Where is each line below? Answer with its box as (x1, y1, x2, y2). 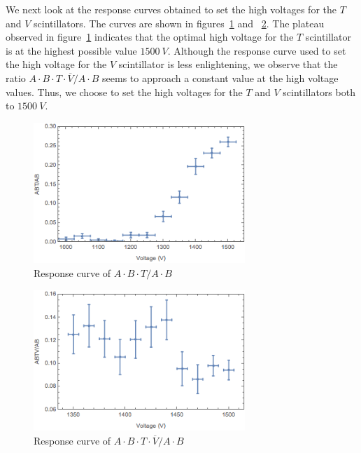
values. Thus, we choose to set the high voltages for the (6, 84, 243, 99)
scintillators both (283, 84, 355, 99)
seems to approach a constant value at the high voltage (102, 70, 339, 85)
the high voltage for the (6, 57, 107, 72)
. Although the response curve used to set (167, 43, 346, 58)
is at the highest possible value (6, 43, 137, 58)
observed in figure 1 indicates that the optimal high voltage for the (6, 29, 294, 44)
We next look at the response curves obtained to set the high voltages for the (6, 2, 337, 16)
